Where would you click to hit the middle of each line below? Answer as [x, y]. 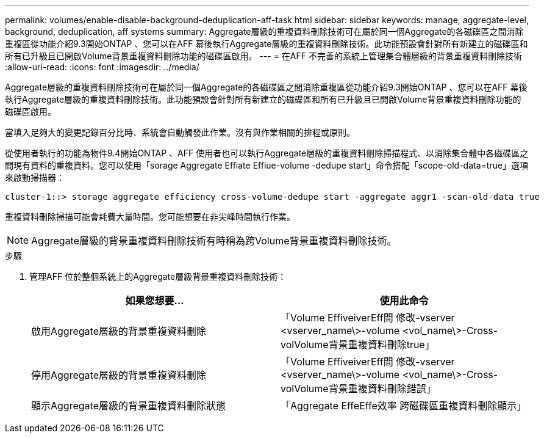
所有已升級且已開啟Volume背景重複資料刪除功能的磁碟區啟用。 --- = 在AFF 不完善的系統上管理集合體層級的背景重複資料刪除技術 [263, 56]
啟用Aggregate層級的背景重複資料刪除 [119, 331]
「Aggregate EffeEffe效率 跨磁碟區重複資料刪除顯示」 [404, 406]
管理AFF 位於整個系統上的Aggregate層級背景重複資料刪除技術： [158, 276]
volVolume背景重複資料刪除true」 [358, 345]
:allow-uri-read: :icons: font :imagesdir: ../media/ [102, 67]
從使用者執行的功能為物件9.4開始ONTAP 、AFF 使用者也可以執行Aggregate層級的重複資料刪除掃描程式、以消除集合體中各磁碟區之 [267, 153]
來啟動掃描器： [35, 177]
